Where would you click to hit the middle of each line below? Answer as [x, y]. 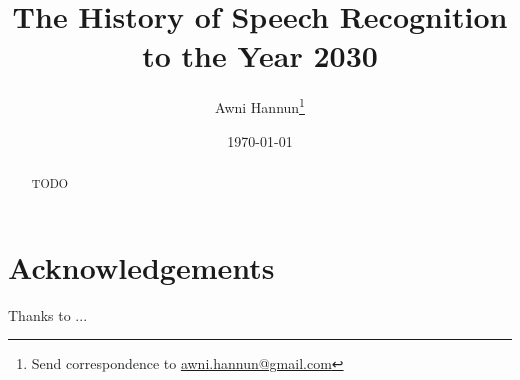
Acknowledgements [141, 266]
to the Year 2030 [260, 55]
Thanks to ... [48, 314]
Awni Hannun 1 [260, 105]
